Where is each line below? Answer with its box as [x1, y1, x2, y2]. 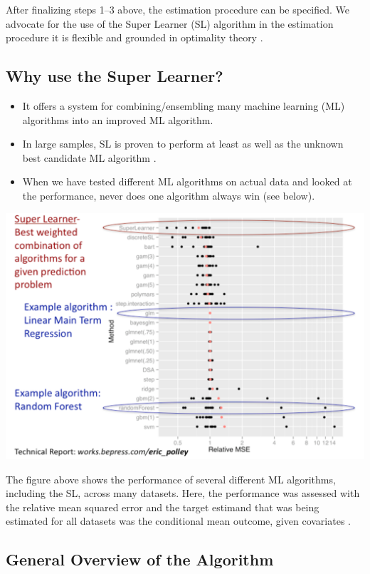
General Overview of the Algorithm [6, 548, 274, 570]
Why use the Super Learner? [6, 65, 223, 87]
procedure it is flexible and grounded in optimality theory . [6, 30, 263, 45]
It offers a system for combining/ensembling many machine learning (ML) [22, 98, 345, 113]
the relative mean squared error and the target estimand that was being [6, 499, 319, 514]
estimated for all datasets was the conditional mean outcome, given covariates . [6, 513, 351, 528]
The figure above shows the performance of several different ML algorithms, [6, 471, 336, 486]
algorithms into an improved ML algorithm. [22, 112, 213, 127]
